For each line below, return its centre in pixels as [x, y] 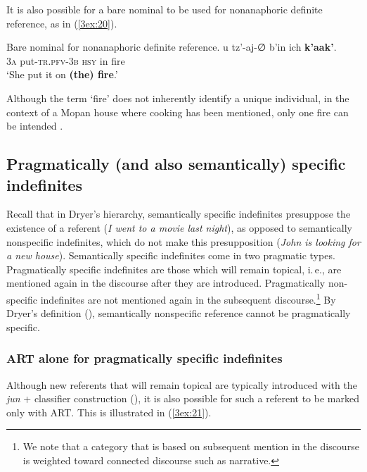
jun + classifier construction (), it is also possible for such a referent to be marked [183, 398]
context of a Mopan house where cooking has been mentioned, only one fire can [178, 112]
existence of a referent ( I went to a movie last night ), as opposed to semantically [179, 227]
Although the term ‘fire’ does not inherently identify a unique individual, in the [178, 98]
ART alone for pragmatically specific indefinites [144, 358]
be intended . [35, 126]
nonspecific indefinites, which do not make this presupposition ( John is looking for [183, 241]
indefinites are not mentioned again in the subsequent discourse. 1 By [188, 298]
